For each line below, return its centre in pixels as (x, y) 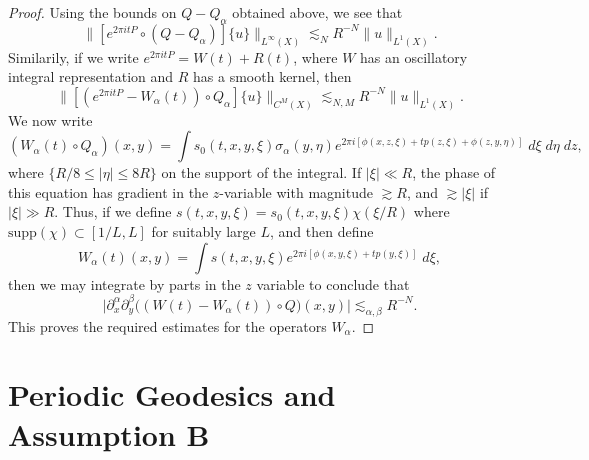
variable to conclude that (333, 283)
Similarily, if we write (73, 56)
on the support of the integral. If (261, 172)
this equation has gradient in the (108, 191)
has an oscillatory (414, 56)
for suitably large (203, 231)
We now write (50, 119)
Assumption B (109, 433)
